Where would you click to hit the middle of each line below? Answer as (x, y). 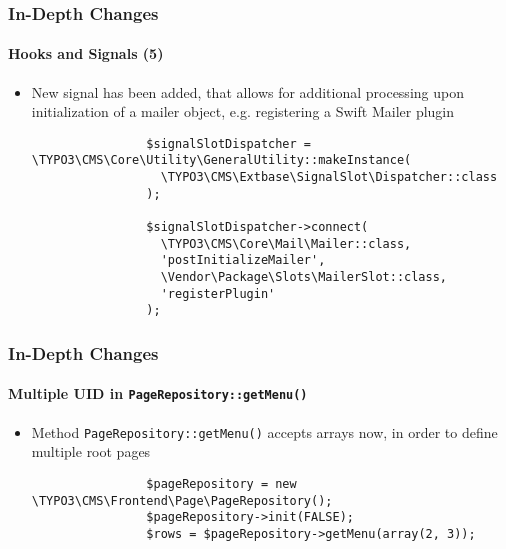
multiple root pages (91, 451)
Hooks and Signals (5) (86, 53)
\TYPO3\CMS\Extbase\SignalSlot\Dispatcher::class (329, 177)
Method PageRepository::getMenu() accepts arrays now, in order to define (264, 431)
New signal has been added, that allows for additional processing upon (247, 91)
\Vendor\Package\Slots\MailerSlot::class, (304, 277)
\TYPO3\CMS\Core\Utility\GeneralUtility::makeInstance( (221, 160)
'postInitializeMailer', (243, 260)
